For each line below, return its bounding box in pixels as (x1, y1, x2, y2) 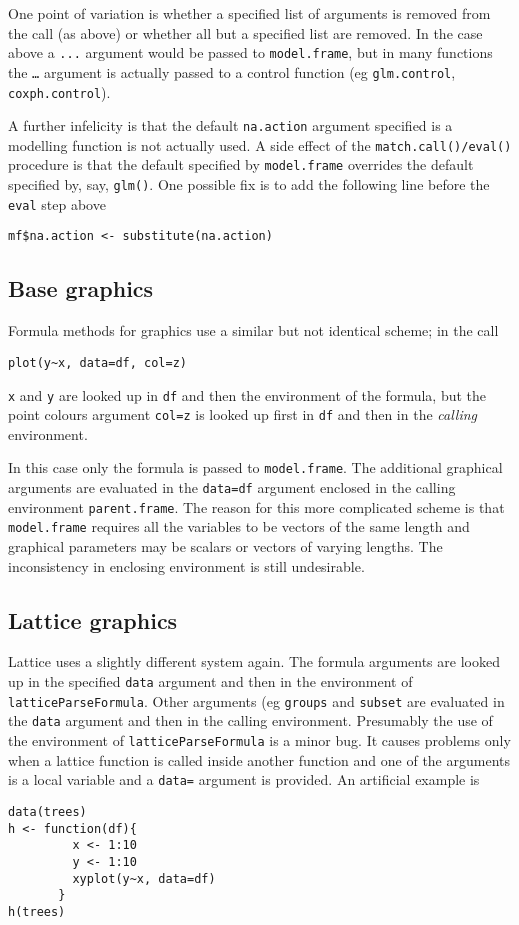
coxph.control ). (8, 81, 111, 102)
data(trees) (8, 804, 87, 819)
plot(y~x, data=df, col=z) (8, 355, 187, 370)
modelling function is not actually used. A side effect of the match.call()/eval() (8, 134, 512, 155)
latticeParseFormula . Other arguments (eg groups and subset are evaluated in (8, 690, 505, 711)
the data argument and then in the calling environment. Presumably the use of (8, 710, 493, 731)
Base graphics (8, 273, 154, 304)
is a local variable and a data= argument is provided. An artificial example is (8, 769, 480, 790)
